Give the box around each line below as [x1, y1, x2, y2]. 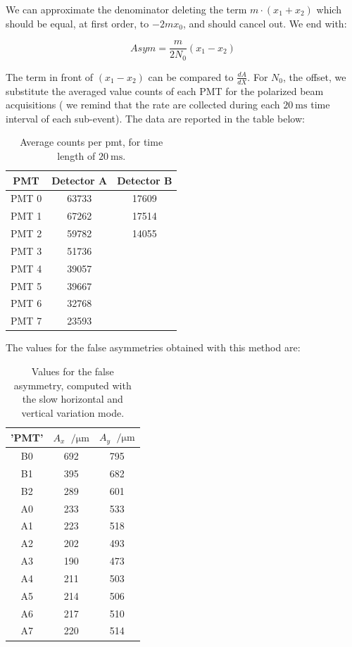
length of [57, 148, 96, 163]
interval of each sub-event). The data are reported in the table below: [6, 111, 305, 125]
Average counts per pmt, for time [20, 134, 163, 149]
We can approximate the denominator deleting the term [6, 2, 247, 16]
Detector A [51, 172, 108, 187]
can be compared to [148, 69, 234, 84]
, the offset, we [282, 69, 346, 84]
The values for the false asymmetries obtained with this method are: [6, 340, 301, 355]
